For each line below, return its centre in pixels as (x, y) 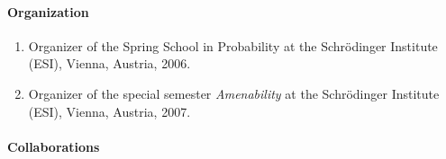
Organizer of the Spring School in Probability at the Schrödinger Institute (233, 45)
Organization (48, 11)
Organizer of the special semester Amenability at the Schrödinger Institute (234, 93)
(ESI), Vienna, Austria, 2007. (109, 111)
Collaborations (54, 146)
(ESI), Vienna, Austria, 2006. (109, 63)
